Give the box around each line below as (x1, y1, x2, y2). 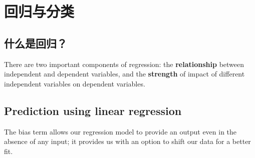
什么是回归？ (4, 35, 67, 50)
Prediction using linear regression (4, 102, 182, 118)
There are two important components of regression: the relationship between (4, 58, 244, 69)
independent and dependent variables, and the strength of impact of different (4, 68, 245, 79)
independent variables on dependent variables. (4, 78, 145, 88)
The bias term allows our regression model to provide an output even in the (4, 126, 237, 136)
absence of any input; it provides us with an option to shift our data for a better (4, 136, 251, 146)
